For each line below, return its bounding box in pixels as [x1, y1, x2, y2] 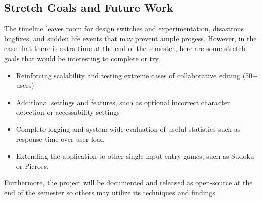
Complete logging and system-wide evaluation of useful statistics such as [16, 123, 241, 134]
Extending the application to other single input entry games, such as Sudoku [16, 150, 254, 161]
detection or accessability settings [16, 107, 120, 117]
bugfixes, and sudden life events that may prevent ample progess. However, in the [4, 33, 257, 43]
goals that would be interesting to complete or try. [4, 53, 160, 63]
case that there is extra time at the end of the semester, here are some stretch [4, 43, 245, 54]
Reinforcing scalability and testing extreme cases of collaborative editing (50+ [16, 70, 258, 80]
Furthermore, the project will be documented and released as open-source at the [4, 177, 253, 188]
